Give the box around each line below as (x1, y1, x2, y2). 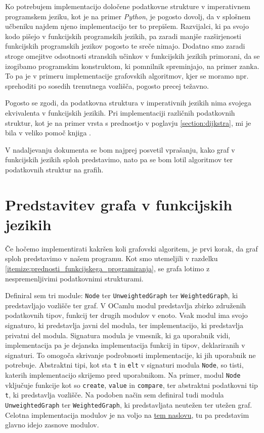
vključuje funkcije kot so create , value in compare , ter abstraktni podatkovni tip (5, 379, 258, 390)
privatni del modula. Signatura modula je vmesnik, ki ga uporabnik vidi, (5, 330, 231, 340)
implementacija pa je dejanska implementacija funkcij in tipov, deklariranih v (5, 340, 245, 350)
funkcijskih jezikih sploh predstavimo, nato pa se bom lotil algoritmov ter (5, 154, 233, 165)
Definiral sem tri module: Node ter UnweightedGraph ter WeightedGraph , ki (5, 290, 238, 301)
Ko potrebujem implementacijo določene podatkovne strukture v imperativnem (5, 1, 250, 11)
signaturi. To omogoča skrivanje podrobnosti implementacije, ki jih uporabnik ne (5, 349, 256, 360)
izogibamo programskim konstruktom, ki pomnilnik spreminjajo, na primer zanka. (5, 60, 259, 71)
